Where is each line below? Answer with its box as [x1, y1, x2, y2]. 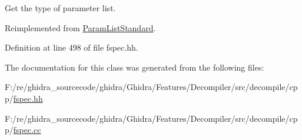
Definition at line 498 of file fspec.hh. [5, 41, 138, 54]
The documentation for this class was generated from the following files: [5, 61, 264, 73]
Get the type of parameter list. [5, 2, 116, 14]
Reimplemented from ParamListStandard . [5, 21, 156, 34]
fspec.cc [13, 124, 41, 136]
